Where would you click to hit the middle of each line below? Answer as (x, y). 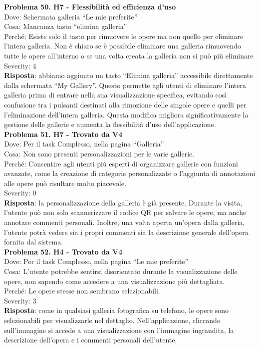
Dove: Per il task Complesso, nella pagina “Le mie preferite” (96, 261)
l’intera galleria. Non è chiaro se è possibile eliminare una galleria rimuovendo (123, 46)
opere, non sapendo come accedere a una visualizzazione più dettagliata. (115, 281)
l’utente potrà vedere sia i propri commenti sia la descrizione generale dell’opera (126, 232)
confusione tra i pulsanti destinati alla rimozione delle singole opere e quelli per (125, 104)
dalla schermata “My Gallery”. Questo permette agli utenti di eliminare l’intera (125, 85)
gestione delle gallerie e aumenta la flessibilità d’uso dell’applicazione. (110, 124)
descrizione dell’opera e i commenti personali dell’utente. (91, 340)
